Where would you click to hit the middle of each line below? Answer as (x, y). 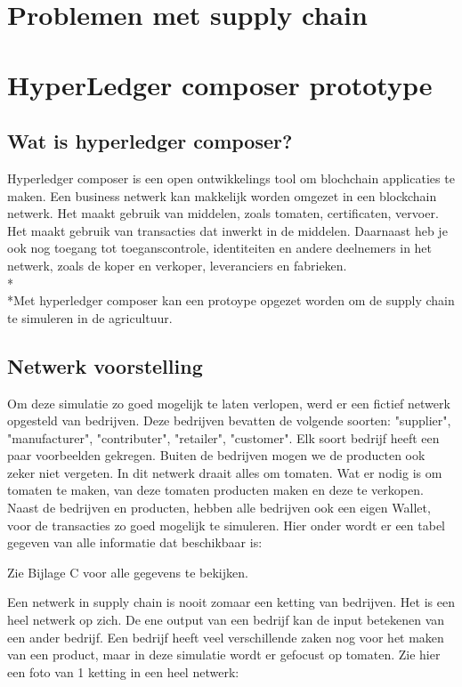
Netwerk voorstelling (105, 365)
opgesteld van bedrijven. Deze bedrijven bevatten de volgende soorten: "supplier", (229, 420)
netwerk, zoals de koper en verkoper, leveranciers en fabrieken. (177, 265)
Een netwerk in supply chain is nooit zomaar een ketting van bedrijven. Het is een (231, 602)
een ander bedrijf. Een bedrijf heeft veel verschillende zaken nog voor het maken (226, 637)
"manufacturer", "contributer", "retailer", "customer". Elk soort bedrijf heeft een (223, 437)
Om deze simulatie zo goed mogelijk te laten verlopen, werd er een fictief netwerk (229, 403)
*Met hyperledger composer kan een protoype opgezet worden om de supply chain (231, 300)
